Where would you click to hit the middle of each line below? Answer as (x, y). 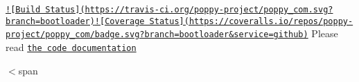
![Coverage (120, 21)
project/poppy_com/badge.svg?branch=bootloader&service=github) (157, 35)
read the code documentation (71, 47)
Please (325, 33)
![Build (23, 10)
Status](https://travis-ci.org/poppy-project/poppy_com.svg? (189, 10)
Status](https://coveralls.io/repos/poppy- (251, 21)
